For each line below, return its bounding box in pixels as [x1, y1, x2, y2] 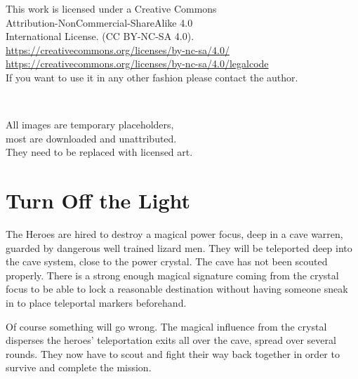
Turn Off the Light [6, 186, 191, 215]
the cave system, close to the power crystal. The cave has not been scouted [6, 254, 328, 269]
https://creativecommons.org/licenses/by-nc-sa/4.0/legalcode [6, 56, 269, 71]
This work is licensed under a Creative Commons [6, 1, 217, 15]
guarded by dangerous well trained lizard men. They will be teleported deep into [6, 240, 352, 255]
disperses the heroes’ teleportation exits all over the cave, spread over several [6, 333, 336, 347]
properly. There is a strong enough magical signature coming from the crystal [6, 267, 339, 282]
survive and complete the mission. [6, 360, 152, 375]
